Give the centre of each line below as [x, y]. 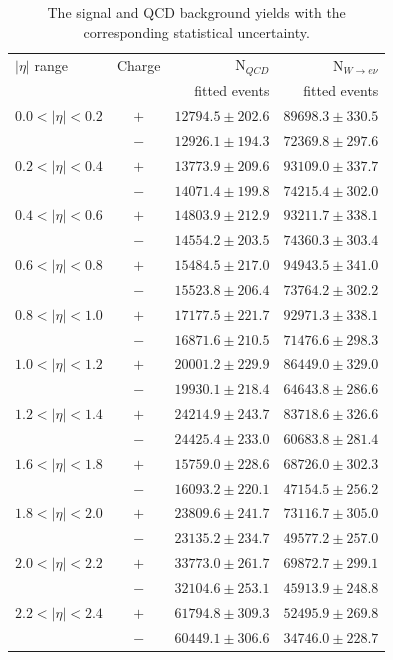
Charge [138, 64]
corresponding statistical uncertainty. [196, 31]
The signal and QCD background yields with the [196, 12]
